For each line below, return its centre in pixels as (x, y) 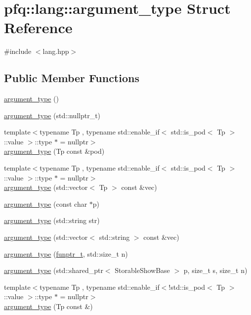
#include (18, 51)
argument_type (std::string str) (52, 220)
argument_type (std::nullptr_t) (52, 115)
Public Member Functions (72, 78)
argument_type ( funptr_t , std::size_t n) (66, 253)
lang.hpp (56, 51)
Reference (38, 27)
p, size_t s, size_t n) (215, 270)
